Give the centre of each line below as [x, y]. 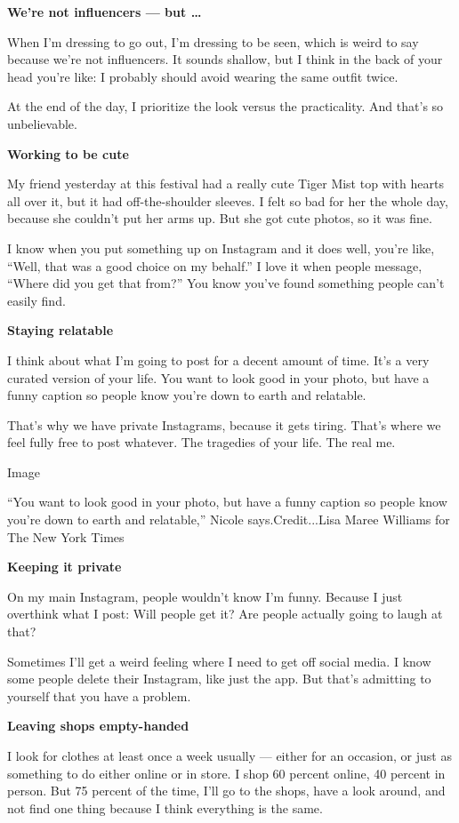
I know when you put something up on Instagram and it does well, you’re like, [221, 248]
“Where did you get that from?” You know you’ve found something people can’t [226, 283]
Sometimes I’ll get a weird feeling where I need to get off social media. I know [219, 661]
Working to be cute [68, 153]
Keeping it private [64, 567]
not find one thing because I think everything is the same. [165, 807]
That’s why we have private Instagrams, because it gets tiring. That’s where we [224, 424]
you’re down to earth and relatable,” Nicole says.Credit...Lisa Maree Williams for [229, 519]
